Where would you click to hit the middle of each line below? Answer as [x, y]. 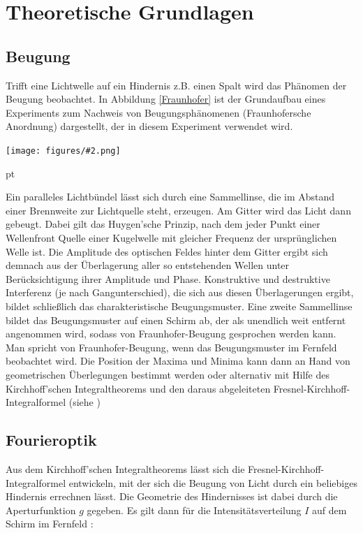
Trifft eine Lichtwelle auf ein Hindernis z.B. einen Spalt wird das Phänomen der [176, 85]
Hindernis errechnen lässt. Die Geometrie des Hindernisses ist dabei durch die [172, 496]
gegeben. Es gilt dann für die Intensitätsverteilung [194, 510]
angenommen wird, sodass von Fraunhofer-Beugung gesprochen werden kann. [171, 334]
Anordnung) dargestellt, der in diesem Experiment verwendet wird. [149, 126]
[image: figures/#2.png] [63, 151]
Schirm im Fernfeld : [50, 524]
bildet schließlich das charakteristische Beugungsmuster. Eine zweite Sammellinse [179, 306]
